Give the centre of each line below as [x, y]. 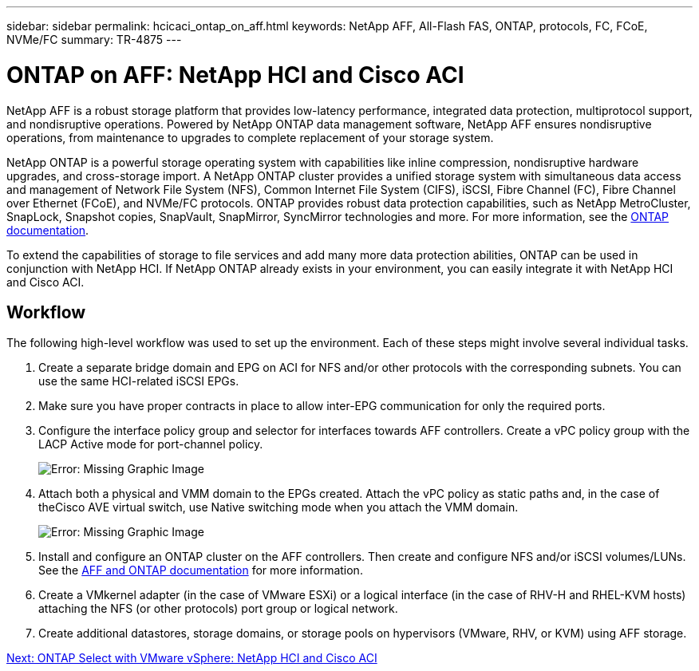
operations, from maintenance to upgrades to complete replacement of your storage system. [250, 137]
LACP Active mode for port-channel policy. [151, 444]
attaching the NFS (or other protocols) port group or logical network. [218, 609]
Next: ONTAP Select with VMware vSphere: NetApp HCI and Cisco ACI [192, 658]
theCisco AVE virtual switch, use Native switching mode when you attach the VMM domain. [278, 507]
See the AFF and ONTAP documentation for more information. [201, 570]
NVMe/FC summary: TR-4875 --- [94, 39]
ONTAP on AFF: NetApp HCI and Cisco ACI [235, 75]
